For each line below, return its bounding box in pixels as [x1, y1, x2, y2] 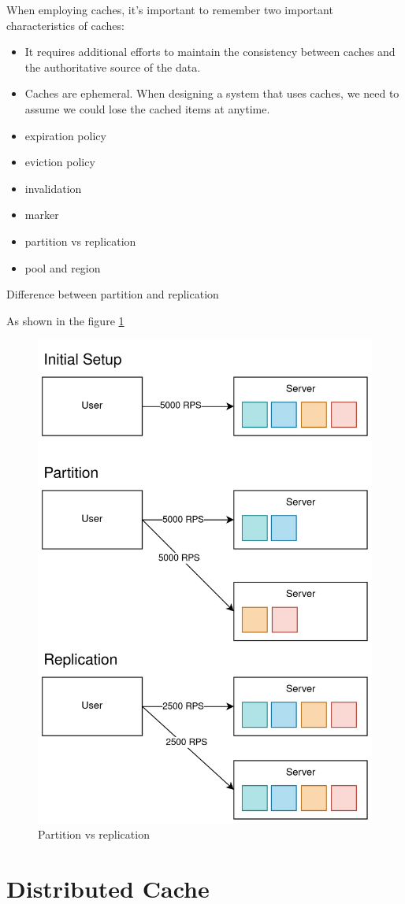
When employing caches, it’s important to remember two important [6, 2, 333, 17]
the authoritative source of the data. [24, 58, 201, 75]
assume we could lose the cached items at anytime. [24, 100, 270, 117]
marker [24, 206, 59, 223]
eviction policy [24, 154, 95, 170]
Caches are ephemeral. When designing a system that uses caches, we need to [24, 85, 399, 102]
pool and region [24, 259, 101, 276]
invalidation [24, 180, 82, 196]
